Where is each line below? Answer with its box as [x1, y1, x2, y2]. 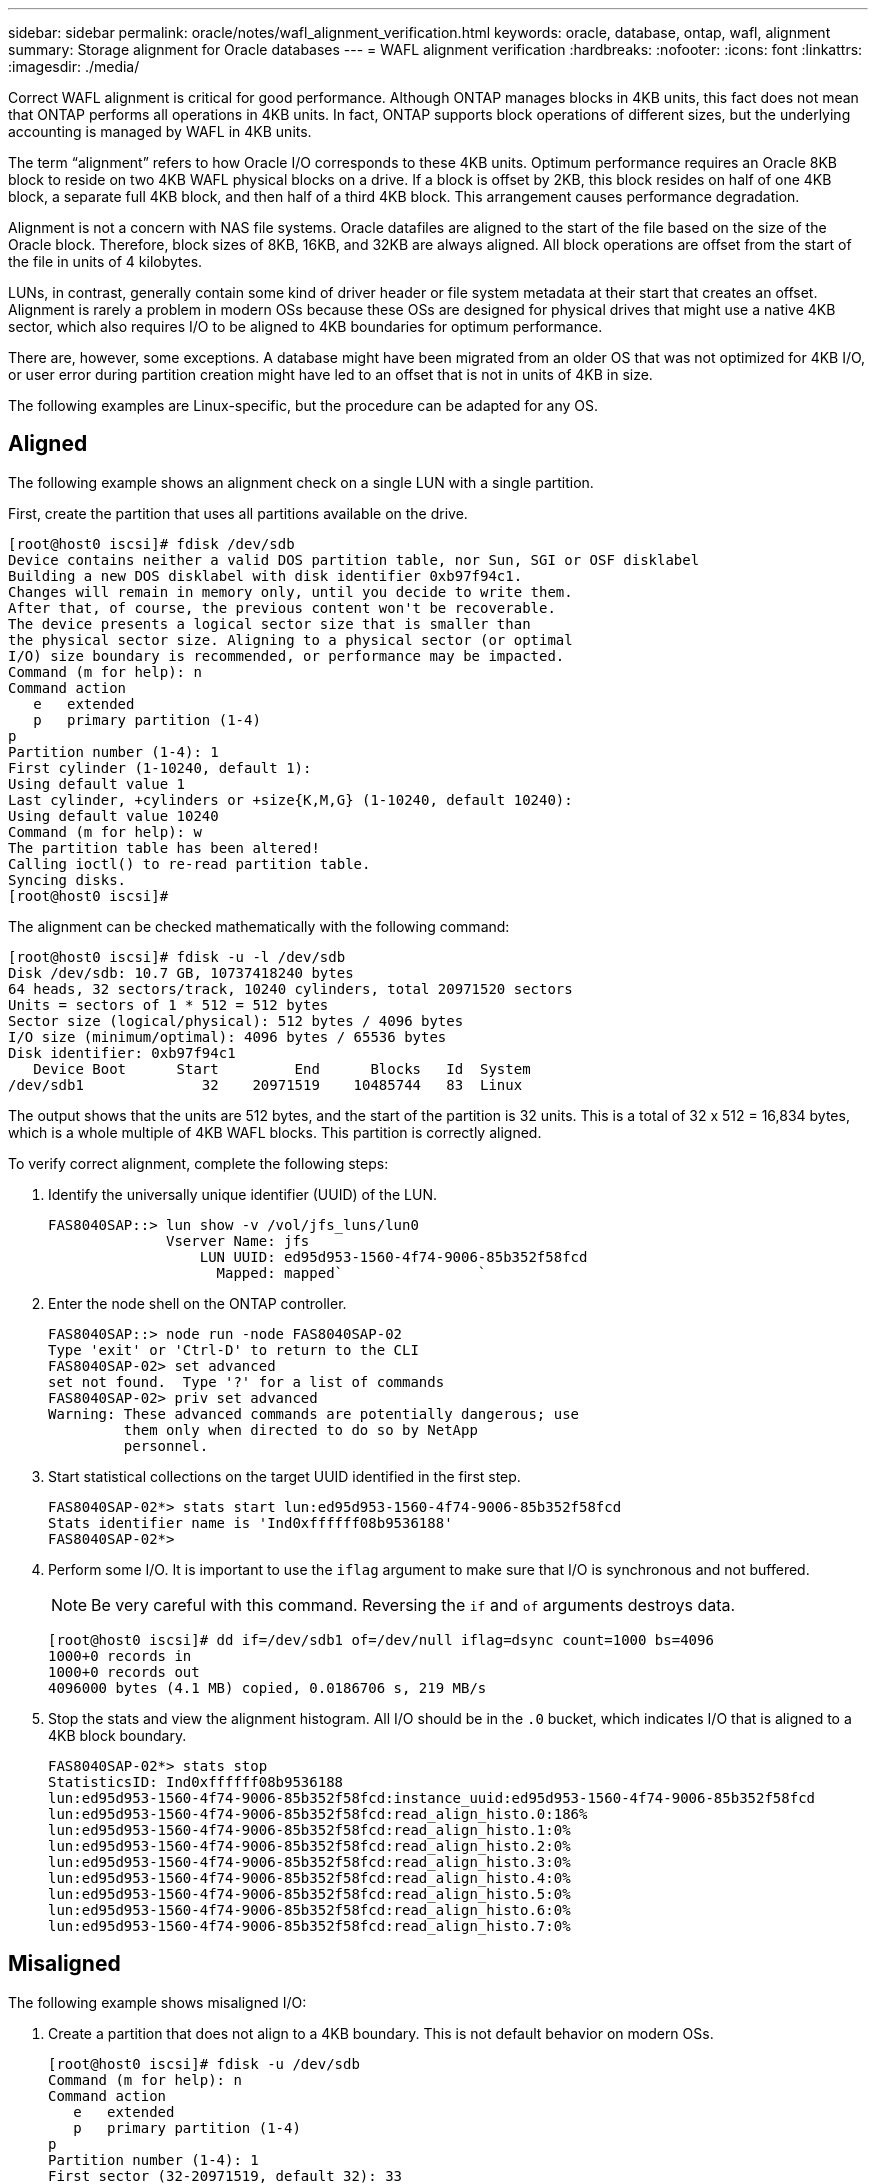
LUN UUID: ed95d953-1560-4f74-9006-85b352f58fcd [199, 1248, 588, 1265]
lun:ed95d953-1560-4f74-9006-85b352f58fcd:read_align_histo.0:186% [48, 1805, 588, 1822]
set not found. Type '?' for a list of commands [48, 1373, 445, 1390]
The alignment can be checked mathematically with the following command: [8, 917, 510, 935]
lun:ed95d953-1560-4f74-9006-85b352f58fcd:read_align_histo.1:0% [48, 1821, 571, 1838]
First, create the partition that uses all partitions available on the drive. [8, 504, 468, 522]
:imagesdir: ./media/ [8, 58, 140, 75]
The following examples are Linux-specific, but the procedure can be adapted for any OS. [8, 397, 599, 414]
